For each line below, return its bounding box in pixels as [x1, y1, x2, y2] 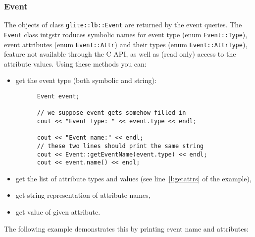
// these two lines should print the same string [37, 142, 204, 150]
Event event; [37, 92, 80, 100]
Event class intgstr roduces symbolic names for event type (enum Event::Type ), [4, 29, 248, 39]
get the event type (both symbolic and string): [15, 75, 156, 85]
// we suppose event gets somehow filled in [37, 109, 186, 117]
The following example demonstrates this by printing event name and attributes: [4, 223, 249, 234]
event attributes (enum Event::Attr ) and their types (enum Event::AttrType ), [4, 39, 248, 49]
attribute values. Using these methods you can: [4, 58, 147, 69]
